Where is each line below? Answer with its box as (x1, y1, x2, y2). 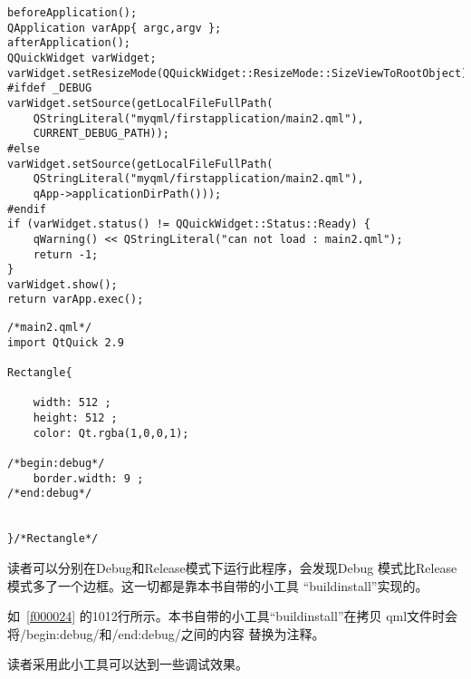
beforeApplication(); (7, 6, 138, 19)
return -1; (33, 247, 99, 261)
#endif (7, 202, 46, 216)
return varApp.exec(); (7, 293, 144, 306)
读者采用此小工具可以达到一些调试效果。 (7, 655, 248, 674)
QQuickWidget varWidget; (7, 51, 157, 64)
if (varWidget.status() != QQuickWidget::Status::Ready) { (7, 218, 370, 231)
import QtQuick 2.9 (7, 335, 124, 349)
